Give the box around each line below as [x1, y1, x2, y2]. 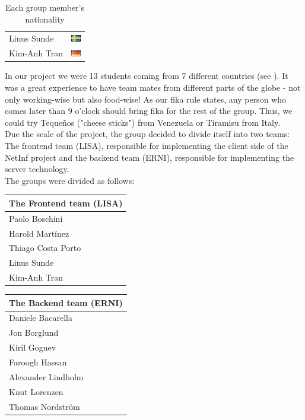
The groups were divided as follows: [5, 174, 135, 186]
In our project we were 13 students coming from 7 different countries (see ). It [5, 69, 288, 82]
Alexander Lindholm [9, 370, 84, 383]
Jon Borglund [9, 326, 59, 339]
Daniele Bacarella [9, 311, 72, 324]
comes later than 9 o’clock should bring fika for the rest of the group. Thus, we [5, 104, 293, 117]
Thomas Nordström [9, 400, 80, 412]
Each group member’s [5, 1, 85, 13]
